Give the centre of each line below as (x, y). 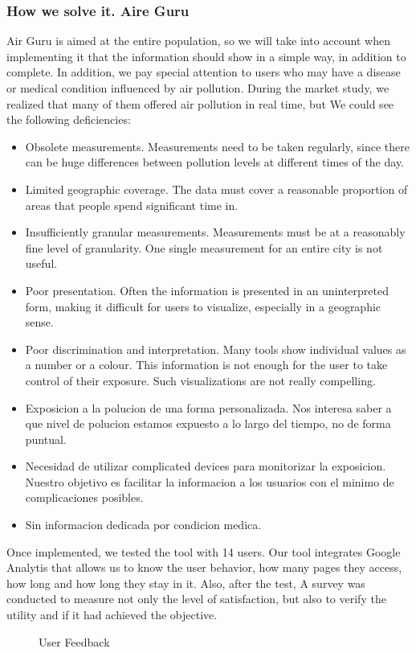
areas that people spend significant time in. (132, 205)
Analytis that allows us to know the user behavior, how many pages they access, (204, 567)
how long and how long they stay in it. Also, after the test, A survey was (186, 583)
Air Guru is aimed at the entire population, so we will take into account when (198, 41)
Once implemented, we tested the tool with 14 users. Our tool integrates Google (204, 551)
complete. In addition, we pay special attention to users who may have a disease (204, 72)
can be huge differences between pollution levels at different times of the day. (215, 162)
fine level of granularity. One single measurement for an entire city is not (204, 247)
